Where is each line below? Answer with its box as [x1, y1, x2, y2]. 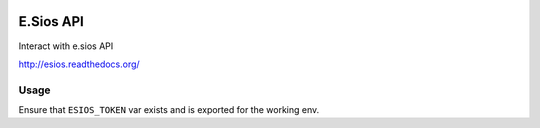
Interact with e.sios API [18, 40, 114, 52]
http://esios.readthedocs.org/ [18, 58, 140, 70]
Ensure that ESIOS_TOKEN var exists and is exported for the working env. [18, 104, 320, 116]
